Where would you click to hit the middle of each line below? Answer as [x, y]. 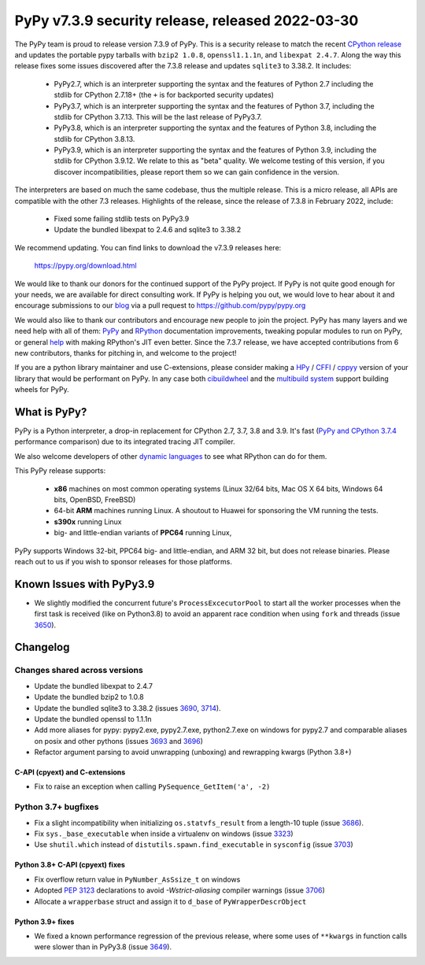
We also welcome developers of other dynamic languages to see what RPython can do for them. [171, 456]
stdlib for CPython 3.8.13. [94, 139]
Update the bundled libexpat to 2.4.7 [94, 686]
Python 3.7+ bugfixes [57, 807]
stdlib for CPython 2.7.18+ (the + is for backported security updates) [164, 95]
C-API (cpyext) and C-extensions [70, 772]
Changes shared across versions [79, 671]
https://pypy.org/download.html [85, 266]
